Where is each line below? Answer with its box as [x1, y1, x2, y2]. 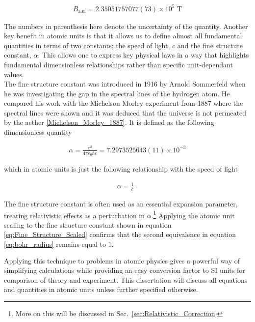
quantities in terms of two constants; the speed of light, [4, 40, 170, 50]
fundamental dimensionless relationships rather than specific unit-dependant [4, 59, 233, 69]
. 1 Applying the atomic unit [151, 208, 235, 220]
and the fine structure [177, 40, 243, 50]
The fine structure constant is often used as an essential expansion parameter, [4, 198, 238, 208]
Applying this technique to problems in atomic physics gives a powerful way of [4, 255, 240, 265]
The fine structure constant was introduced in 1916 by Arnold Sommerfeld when [4, 79, 246, 89]
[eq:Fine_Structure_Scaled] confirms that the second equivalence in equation [4, 229, 236, 239]
